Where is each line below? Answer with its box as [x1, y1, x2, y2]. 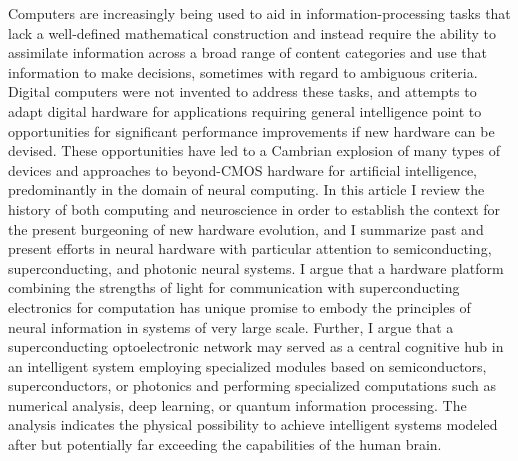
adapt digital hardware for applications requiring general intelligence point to [8, 100, 482, 121]
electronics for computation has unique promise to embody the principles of [8, 296, 471, 317]
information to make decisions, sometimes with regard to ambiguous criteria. [8, 61, 478, 82]
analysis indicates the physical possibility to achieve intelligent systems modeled [8, 414, 498, 435]
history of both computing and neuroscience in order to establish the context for [8, 198, 501, 219]
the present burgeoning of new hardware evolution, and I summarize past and [8, 218, 484, 239]
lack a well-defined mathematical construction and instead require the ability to [8, 22, 496, 43]
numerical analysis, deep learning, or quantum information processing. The [8, 394, 467, 415]
